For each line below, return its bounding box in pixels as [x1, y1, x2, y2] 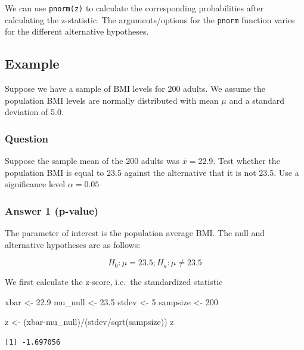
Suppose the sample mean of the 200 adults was [5, 154, 180, 167]
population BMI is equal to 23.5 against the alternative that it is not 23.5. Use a [5, 166, 299, 178]
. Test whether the [213, 154, 280, 167]
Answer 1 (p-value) [5, 203, 99, 218]
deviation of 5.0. [5, 106, 64, 118]
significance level [5, 178, 66, 190]
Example [5, 54, 60, 73]
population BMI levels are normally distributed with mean [5, 94, 219, 106]
